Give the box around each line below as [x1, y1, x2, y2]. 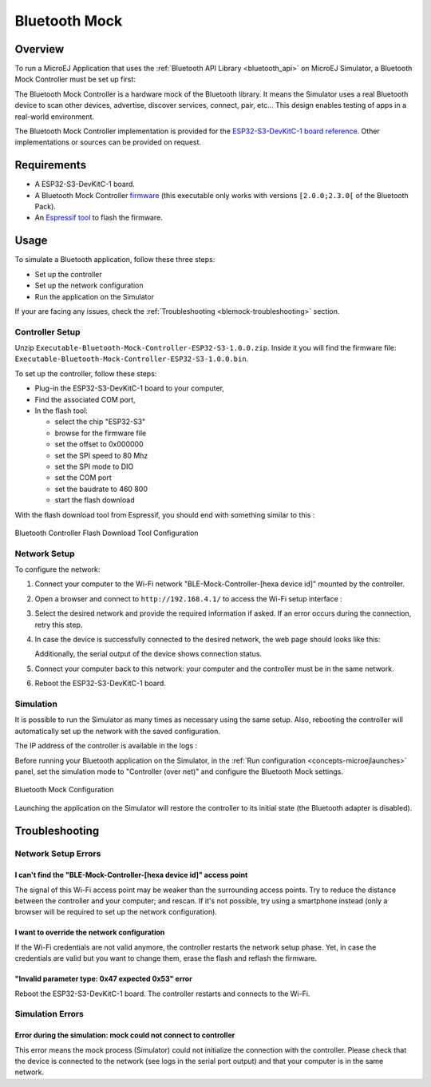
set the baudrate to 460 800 [54, 484, 148, 494]
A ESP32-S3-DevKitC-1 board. [34, 180, 136, 189]
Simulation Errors [14, 1009, 84, 1020]
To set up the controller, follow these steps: [14, 368, 157, 379]
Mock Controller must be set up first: [14, 74, 136, 84]
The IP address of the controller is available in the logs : [14, 741, 198, 751]
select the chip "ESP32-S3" [54, 417, 146, 426]
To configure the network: [14, 565, 101, 574]
